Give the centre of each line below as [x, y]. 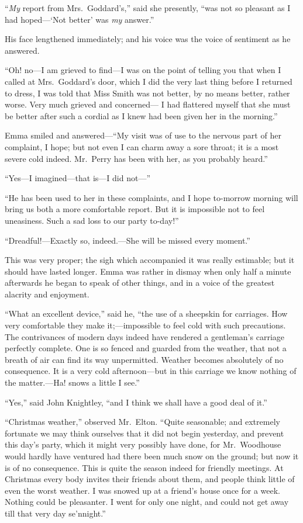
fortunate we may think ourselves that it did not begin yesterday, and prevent [144, 433]
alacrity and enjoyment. [47, 294]
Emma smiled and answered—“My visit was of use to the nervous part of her [143, 135]
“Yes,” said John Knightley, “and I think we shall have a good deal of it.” [136, 402]
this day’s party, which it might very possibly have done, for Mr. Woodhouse [143, 444]
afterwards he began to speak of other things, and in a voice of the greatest [140, 283]
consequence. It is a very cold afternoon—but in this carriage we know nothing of [151, 371]
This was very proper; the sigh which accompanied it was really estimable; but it [150, 260]
